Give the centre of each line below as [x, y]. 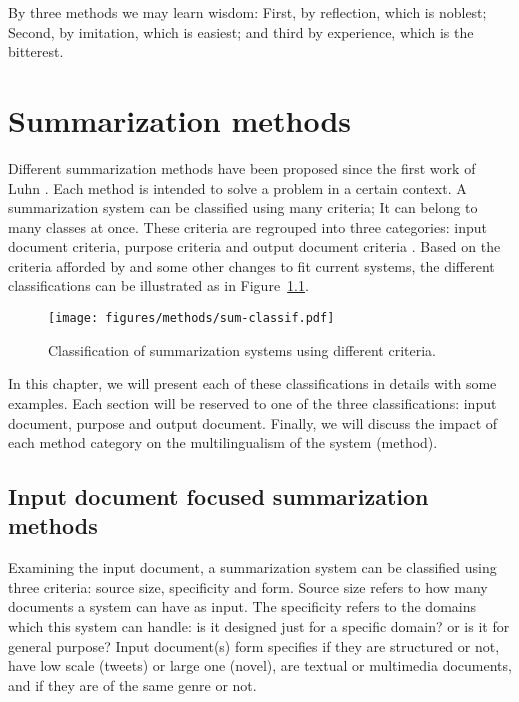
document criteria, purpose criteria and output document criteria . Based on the [254, 246]
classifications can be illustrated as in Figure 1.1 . [158, 285]
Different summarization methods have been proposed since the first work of [242, 167]
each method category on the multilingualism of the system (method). [223, 442]
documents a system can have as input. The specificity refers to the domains [242, 606]
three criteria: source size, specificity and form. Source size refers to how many [248, 586]
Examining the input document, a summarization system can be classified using [252, 567]
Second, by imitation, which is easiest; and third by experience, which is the [241, 31]
